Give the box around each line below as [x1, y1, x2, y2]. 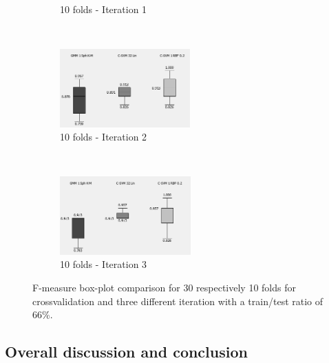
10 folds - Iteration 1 [60, 2, 147, 16]
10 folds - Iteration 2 [60, 129, 147, 144]
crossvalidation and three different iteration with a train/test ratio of [32, 293, 323, 308]
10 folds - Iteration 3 [60, 257, 147, 271]
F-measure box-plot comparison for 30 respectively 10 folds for [32, 280, 296, 294]
